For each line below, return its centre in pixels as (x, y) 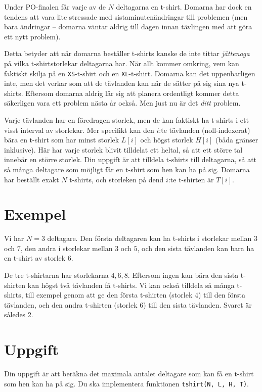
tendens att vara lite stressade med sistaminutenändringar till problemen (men (126, 16)
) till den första (222, 295)
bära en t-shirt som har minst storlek (62, 140)
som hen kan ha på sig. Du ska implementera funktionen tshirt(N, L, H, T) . (127, 383)
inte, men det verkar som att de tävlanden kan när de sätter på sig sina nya (122, 83)
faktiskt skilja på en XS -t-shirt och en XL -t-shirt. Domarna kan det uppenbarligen (130, 73)
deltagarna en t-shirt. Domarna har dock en (184, 7)
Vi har (14, 238)
